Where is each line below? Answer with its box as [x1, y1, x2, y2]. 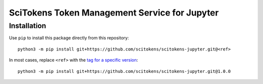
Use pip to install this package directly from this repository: [9, 35, 129, 41]
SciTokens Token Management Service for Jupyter [9, 7, 219, 18]
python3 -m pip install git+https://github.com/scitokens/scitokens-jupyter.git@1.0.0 [18, 68, 231, 74]
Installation [9, 21, 46, 30]
